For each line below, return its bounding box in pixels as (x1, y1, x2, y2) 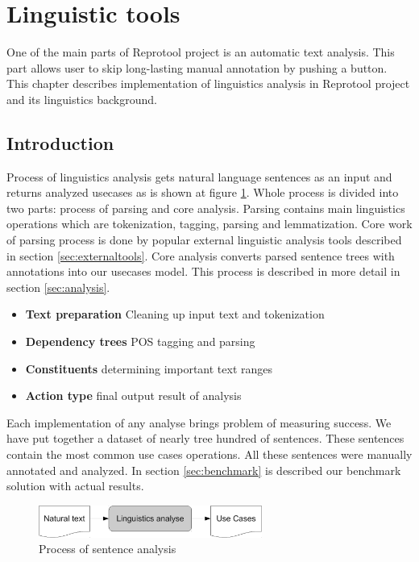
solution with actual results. (6, 477, 144, 494)
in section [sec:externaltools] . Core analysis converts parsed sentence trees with (6, 247, 395, 264)
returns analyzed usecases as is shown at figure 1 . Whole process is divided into (6, 184, 399, 201)
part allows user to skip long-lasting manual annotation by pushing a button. (6, 59, 388, 76)
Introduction (6, 130, 114, 155)
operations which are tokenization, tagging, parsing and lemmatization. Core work (6, 215, 413, 232)
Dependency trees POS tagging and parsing (25, 333, 255, 350)
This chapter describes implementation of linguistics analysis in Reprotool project (6, 75, 410, 92)
